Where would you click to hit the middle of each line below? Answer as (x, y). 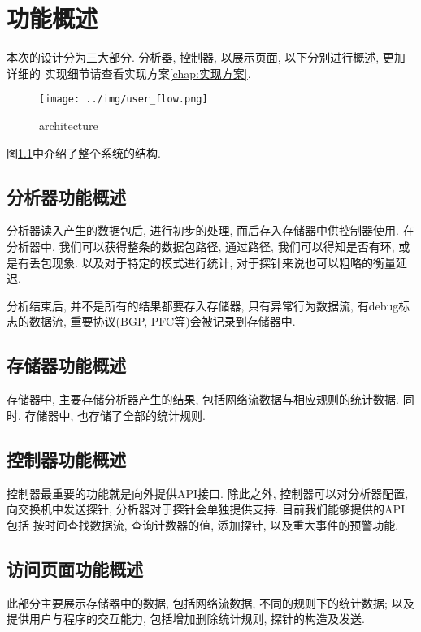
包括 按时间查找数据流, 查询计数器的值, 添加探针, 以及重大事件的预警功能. (203, 524)
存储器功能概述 (66, 365)
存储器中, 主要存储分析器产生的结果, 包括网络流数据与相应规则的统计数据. (203, 399)
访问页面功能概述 (75, 568)
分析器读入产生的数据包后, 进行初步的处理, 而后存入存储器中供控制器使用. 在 (210, 230)
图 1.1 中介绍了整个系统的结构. (84, 152)
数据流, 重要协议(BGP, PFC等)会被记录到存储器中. (162, 321)
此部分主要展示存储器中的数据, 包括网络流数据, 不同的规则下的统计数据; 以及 (210, 602)
